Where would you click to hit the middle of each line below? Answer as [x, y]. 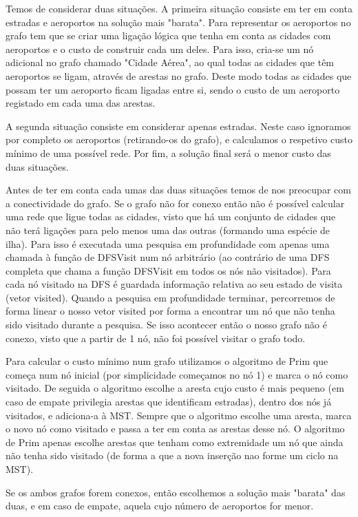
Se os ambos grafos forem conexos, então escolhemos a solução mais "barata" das [176, 492]
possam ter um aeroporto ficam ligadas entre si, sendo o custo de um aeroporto [173, 89]
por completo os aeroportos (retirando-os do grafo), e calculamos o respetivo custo [179, 139]
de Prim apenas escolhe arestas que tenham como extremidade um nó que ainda [175, 442]
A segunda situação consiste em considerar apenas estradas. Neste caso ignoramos [178, 126]
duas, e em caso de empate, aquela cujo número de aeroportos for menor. [160, 506]
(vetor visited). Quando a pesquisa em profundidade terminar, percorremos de [170, 297]
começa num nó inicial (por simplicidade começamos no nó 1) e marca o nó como [177, 374]
